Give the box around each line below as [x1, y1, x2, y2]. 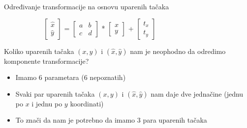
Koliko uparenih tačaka [4, 46, 74, 56]
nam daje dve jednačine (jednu [151, 88, 244, 99]
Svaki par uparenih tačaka [15, 88, 95, 99]
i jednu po [31, 98, 62, 108]
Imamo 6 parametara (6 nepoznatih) [15, 72, 126, 82]
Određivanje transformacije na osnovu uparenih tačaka [4, 1, 169, 11]
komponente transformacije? [4, 55, 89, 66]
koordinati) [70, 98, 104, 108]
